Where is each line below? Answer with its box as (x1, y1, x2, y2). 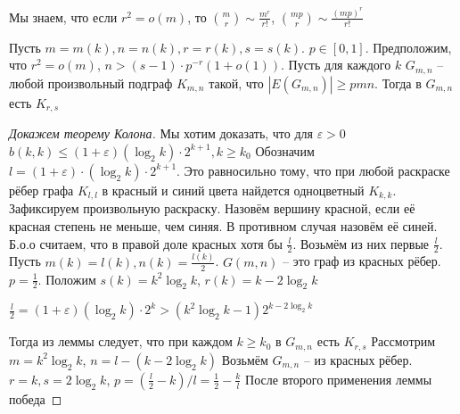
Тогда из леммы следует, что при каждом (9, 332, 233, 351)
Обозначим (255, 141, 315, 160)
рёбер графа (9, 180, 74, 199)
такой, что (209, 73, 264, 92)
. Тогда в (374, 73, 422, 92)
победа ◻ (9, 389, 62, 408)
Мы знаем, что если (9, 7, 118, 26)
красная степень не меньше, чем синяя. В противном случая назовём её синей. (9, 217, 438, 236)
